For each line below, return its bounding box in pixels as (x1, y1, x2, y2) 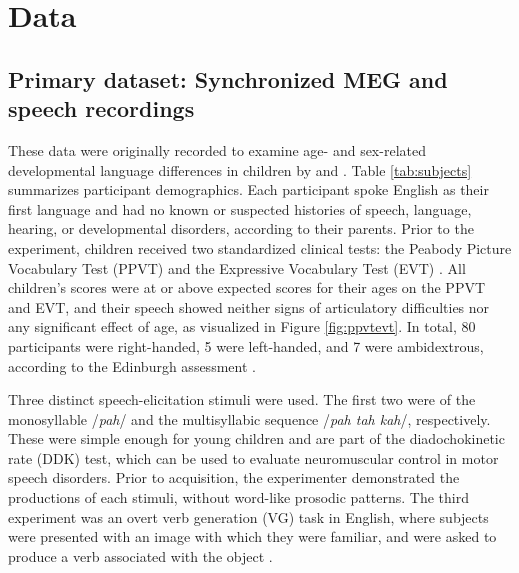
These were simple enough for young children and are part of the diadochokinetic (8, 428, 505, 449)
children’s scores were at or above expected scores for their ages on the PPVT (8, 277, 486, 298)
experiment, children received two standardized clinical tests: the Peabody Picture (8, 237, 512, 258)
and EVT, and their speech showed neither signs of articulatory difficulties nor (8, 296, 490, 317)
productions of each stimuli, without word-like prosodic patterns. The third (8, 487, 469, 508)
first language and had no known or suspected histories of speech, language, (8, 198, 472, 219)
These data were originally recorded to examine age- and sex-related (8, 139, 426, 160)
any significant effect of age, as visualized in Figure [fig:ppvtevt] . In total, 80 (8, 316, 476, 337)
